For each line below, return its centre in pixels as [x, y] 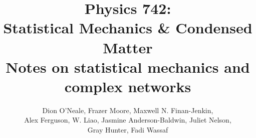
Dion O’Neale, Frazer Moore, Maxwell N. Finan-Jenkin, [128, 110]
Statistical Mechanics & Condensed [128, 28]
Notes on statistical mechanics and [128, 67]
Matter [128, 47]
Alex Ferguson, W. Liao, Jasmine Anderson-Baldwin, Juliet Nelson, [128, 120]
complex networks [128, 86]
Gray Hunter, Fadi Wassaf [128, 130]
